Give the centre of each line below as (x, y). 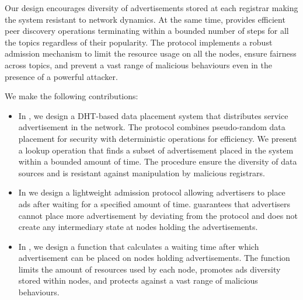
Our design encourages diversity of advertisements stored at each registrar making (151, 8)
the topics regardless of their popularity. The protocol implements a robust (139, 42)
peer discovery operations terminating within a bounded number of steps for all (147, 31)
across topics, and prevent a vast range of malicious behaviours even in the (138, 64)
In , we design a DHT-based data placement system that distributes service (153, 115)
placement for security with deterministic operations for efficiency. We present (158, 138)
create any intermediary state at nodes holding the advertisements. (138, 227)
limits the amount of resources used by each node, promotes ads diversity (149, 269)
